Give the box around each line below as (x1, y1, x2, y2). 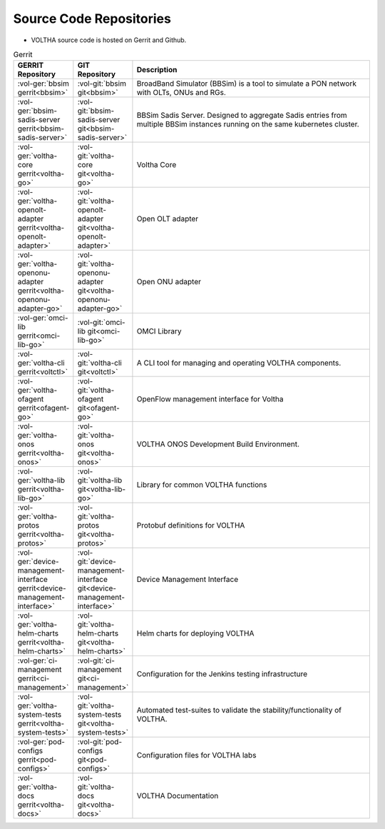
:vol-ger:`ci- (17, 655, 58, 665)
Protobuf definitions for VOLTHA (136, 521, 245, 531)
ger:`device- (17, 557, 60, 567)
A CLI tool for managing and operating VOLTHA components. (136, 358, 342, 368)
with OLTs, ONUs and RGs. (136, 88, 226, 98)
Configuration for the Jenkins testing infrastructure (136, 669, 308, 679)
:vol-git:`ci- (77, 655, 115, 665)
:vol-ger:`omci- (17, 313, 68, 323)
